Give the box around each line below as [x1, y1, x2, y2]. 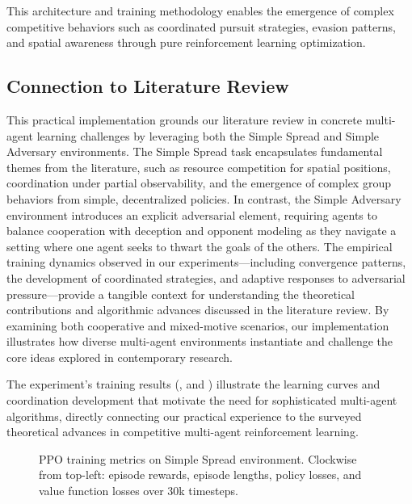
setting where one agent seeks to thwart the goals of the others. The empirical [6, 237, 393, 254]
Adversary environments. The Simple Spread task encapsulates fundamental [6, 143, 383, 160]
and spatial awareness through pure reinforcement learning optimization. [6, 34, 366, 51]
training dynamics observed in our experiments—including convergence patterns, [6, 254, 406, 271]
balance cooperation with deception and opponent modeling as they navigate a [6, 222, 397, 239]
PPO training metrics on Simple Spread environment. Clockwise [39, 450, 357, 467]
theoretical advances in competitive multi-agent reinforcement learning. [6, 423, 359, 440]
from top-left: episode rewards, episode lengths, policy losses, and [39, 466, 362, 483]
